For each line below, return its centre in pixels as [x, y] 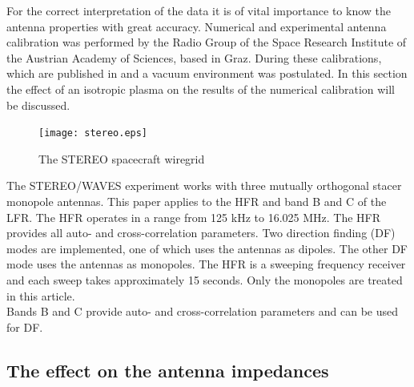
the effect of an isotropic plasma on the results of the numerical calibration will [201, 89]
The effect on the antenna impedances [168, 370]
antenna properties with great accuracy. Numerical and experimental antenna [197, 26]
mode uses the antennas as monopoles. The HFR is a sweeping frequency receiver [206, 264]
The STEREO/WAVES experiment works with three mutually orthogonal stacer [204, 185]
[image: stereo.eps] [93, 133]
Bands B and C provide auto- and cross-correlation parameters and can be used [203, 311]
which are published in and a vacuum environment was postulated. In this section [207, 73]
